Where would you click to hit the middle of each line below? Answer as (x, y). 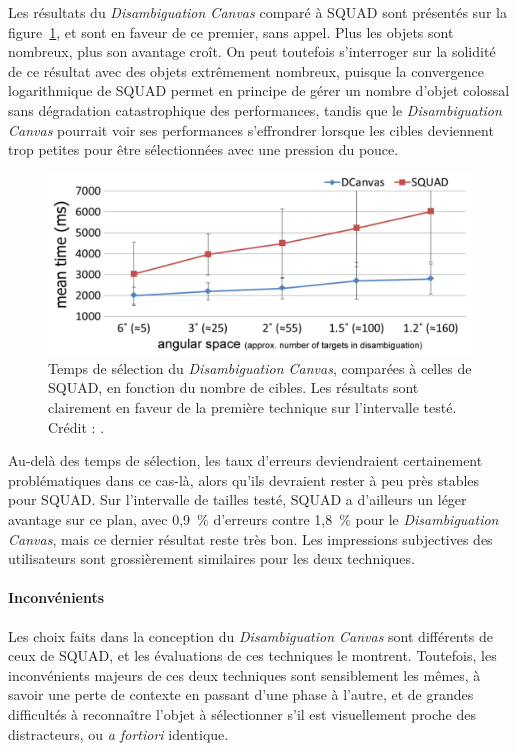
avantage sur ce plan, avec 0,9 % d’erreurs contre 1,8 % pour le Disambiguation (253, 519)
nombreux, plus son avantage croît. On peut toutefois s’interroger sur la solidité (252, 51)
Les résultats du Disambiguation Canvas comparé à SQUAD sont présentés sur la (257, 12)
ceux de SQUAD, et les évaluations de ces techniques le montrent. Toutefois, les (252, 655)
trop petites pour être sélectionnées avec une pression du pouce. (203, 149)
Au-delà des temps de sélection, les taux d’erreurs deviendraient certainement (245, 460)
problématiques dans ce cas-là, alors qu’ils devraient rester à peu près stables (244, 479)
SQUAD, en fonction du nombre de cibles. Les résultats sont (233, 387)
